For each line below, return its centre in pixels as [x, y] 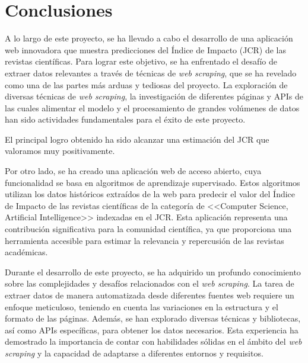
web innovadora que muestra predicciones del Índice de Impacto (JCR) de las [145, 49]
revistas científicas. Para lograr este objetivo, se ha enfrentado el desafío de [141, 61]
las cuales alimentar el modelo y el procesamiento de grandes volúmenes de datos [152, 107]
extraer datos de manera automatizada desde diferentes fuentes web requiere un [150, 295]
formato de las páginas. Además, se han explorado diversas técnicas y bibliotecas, [153, 318]
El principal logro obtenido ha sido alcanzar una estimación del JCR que [137, 139]
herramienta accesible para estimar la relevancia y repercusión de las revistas [145, 240]
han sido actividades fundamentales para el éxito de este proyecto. [125, 119]
